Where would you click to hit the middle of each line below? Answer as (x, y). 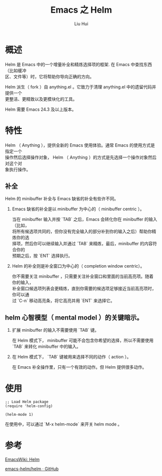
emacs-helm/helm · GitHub (32, 469)
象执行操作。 (18, 169)
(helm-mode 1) (19, 415)
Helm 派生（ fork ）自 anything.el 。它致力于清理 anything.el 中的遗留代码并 (81, 87)
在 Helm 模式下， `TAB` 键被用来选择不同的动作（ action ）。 (72, 357)
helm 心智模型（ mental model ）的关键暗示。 (74, 317)
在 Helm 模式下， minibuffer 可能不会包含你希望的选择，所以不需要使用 (83, 340)
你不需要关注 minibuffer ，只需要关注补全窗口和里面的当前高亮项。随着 (83, 276)
